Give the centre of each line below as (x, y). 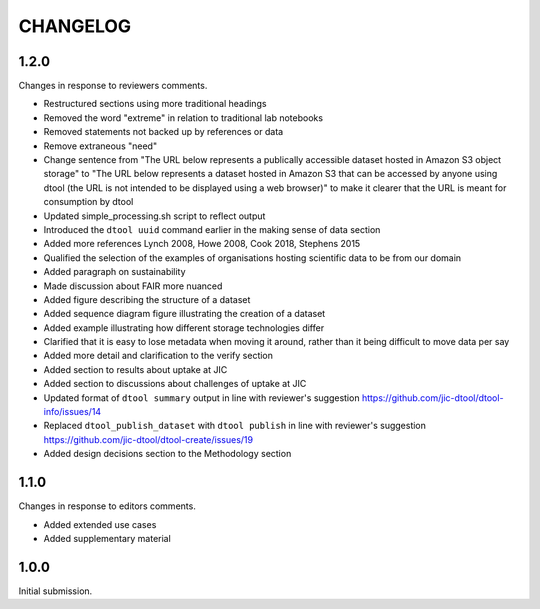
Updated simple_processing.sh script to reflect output (154, 216)
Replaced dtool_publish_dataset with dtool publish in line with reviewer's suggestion (235, 426)
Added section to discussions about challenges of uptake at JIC (175, 384)
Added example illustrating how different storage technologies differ (184, 327)
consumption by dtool (88, 202)
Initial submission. (55, 591)
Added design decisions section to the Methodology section (167, 454)
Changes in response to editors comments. (107, 506)
